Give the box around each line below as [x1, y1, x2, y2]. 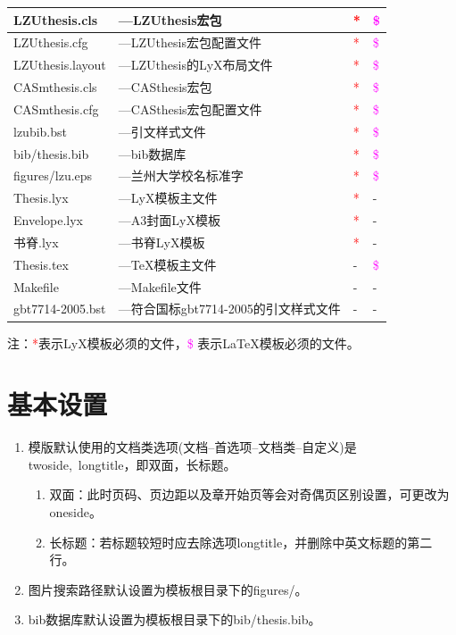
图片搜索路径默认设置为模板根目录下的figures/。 [28, 580, 308, 598]
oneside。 [49, 503, 103, 522]
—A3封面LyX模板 [118, 211, 220, 230]
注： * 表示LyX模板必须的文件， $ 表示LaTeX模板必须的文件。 [7, 333, 360, 352]
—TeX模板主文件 [118, 255, 217, 273]
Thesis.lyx [13, 188, 69, 207]
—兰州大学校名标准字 [118, 166, 244, 185]
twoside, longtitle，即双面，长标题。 [28, 455, 236, 473]
